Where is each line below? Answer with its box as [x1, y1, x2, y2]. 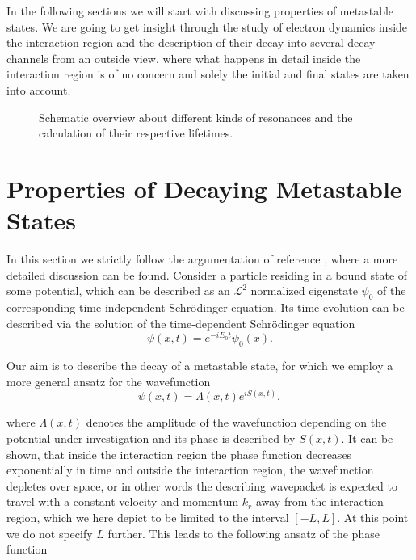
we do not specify [6, 524, 93, 541]
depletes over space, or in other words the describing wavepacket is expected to [6, 477, 397, 494]
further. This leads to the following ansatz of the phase [107, 524, 380, 541]
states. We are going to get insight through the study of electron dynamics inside [6, 18, 408, 35]
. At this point [337, 508, 409, 525]
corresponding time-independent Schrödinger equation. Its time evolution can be [6, 299, 405, 316]
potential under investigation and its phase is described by [6, 429, 296, 446]
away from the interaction [255, 493, 384, 510]
